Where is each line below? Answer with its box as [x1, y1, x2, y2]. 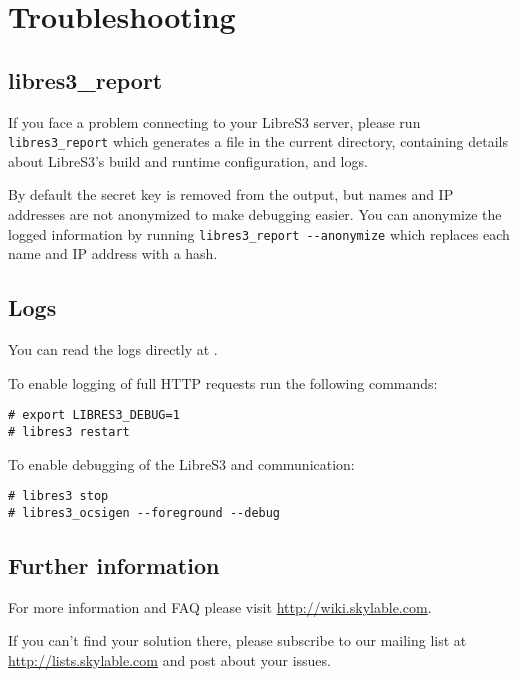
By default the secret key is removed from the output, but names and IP [8, 184, 454, 205]
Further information [8, 549, 220, 580]
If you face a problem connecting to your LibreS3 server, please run [8, 111, 421, 132]
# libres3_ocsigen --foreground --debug [8, 505, 281, 520]
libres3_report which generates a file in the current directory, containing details [8, 131, 508, 152]
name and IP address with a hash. [8, 243, 218, 264]
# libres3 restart [8, 424, 130, 439]
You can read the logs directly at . [8, 339, 218, 360]
